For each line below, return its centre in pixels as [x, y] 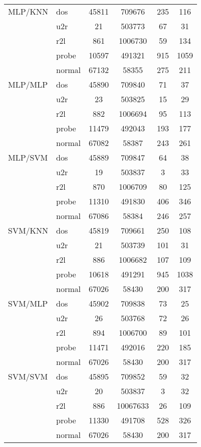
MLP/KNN [28, 11]
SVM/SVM [28, 376]
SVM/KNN [28, 230]
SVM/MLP [28, 303]
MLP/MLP [28, 84]
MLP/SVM [28, 157]
